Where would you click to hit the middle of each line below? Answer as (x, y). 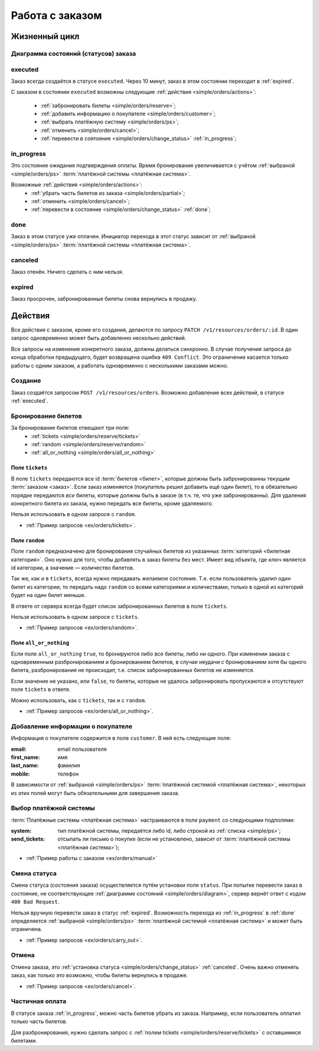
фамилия (69, 765)
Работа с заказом (56, 15)
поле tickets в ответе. (41, 689)
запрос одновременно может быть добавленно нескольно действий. (98, 338)
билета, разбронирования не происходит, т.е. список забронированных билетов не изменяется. (133, 670)
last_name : (25, 765)
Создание (26, 381)
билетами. (24, 1040)
